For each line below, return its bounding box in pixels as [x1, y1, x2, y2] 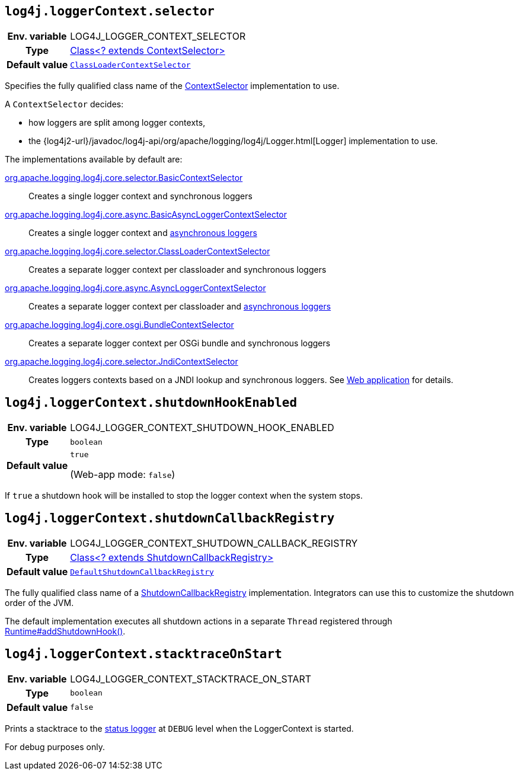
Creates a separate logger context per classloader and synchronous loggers [28, 264, 327, 275]
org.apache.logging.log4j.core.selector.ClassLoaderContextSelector [5, 246, 270, 257]
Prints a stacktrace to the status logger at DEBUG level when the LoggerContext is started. [5, 723, 354, 733]
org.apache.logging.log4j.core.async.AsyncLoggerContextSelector [5, 283, 266, 294]
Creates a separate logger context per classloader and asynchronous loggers [28, 301, 331, 312]
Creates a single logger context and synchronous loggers [28, 191, 252, 202]
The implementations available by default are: [5, 154, 183, 165]
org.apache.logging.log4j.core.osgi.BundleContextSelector [5, 320, 234, 330]
